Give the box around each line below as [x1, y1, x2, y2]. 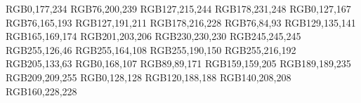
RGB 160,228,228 [6, 83, 77, 98]
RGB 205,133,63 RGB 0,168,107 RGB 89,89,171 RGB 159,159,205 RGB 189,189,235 [6, 56, 351, 71]
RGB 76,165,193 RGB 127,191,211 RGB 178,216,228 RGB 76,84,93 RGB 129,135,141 [6, 15, 356, 29]
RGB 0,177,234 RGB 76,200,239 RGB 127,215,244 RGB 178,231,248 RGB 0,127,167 [6, 1, 351, 15]
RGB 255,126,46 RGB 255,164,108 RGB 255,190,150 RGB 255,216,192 [6, 42, 296, 57]
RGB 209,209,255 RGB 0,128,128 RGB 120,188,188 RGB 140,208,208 [6, 69, 291, 84]
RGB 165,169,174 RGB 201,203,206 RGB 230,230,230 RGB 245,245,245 [6, 29, 301, 43]
